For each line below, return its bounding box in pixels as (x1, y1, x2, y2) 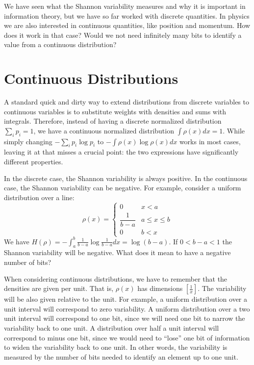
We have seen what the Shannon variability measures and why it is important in (4, 1, 246, 11)
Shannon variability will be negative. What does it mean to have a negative (4, 247, 231, 258)
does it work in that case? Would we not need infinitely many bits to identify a (4, 29, 242, 40)
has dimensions (137, 283, 183, 293)
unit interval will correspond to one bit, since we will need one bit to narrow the (4, 313, 245, 323)
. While (223, 125, 245, 135)
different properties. (4, 156, 63, 167)
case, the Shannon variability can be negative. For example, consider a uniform (4, 182, 241, 193)
